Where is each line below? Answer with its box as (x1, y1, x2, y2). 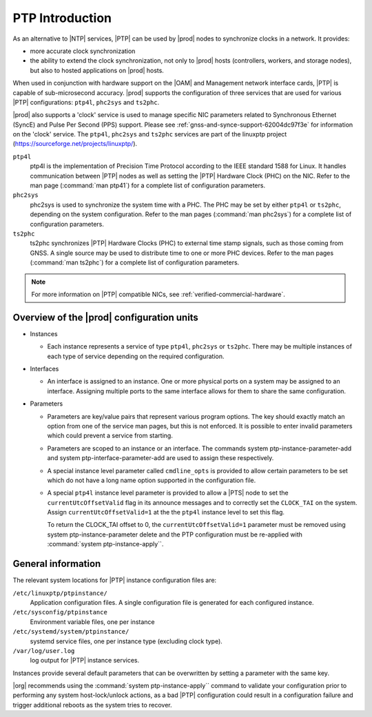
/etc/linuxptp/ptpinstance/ (12, 589, 108, 597)
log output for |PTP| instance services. (30, 656, 140, 665)
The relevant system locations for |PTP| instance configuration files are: (12, 576, 217, 585)
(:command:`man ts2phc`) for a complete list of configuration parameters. (30, 258, 240, 267)
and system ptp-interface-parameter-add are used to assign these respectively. (47, 454, 274, 462)
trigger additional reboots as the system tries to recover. (12, 700, 172, 709)
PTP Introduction (12, 10, 112, 25)
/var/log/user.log (12, 647, 75, 654)
